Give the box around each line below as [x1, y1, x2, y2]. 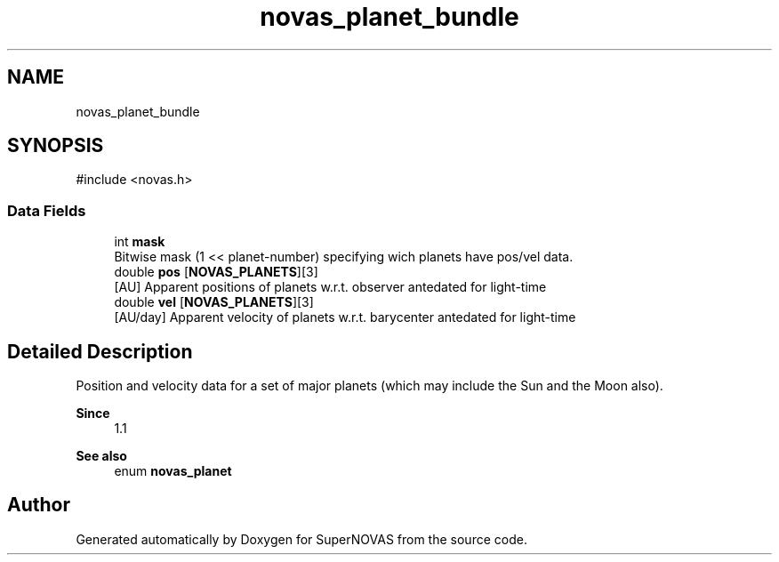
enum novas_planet [114, 463, 232, 479]
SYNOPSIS [7, 134, 104, 157]
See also [76, 448, 127, 464]
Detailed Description [7, 340, 193, 363]
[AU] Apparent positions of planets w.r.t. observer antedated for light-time [114, 279, 547, 295]
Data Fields [7, 201, 86, 220]
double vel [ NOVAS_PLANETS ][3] [114, 294, 314, 310]
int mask [114, 234, 165, 250]
